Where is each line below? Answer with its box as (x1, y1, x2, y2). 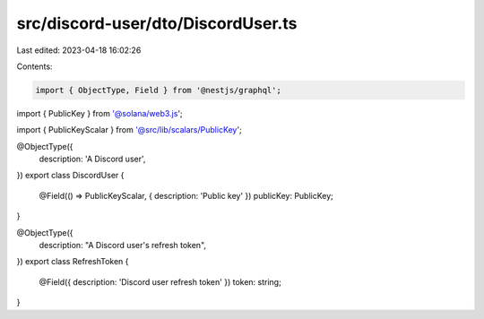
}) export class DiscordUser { (16, 170, 125, 181)
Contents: (16, 61, 53, 72)
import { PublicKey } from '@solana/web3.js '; (16, 108, 183, 118)
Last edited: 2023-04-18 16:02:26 (16, 45, 142, 56)
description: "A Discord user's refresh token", (39, 240, 206, 251)
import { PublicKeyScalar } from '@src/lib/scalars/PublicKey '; (16, 125, 242, 135)
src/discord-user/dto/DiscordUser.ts (16, 13, 298, 33)
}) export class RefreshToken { (16, 256, 129, 267)
